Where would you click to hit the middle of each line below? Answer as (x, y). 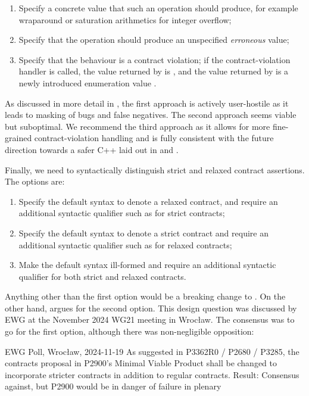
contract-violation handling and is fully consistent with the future (154, 138)
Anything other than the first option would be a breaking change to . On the (145, 296)
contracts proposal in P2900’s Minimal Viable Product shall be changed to (141, 363)
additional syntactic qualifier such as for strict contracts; (122, 213)
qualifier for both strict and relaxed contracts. (102, 276)
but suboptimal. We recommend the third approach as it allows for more (138, 126)
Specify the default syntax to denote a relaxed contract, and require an (148, 201)
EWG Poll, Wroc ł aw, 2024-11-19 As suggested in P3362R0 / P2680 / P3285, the (152, 351)
